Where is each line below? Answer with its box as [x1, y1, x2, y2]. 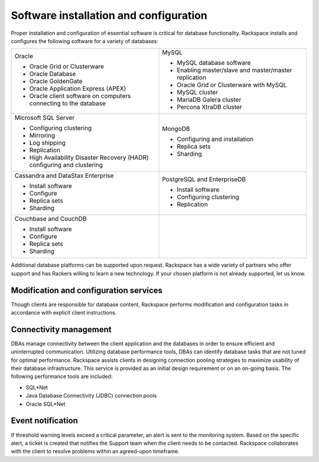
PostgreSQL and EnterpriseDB [162, 175, 246, 184]
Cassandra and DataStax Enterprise [14, 172, 114, 180]
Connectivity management [11, 325, 112, 335]
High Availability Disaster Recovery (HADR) [29, 153, 149, 162]
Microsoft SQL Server [14, 114, 75, 122]
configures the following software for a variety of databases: [11, 37, 159, 44]
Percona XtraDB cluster [177, 103, 242, 112]
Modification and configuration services [11, 285, 162, 295]
